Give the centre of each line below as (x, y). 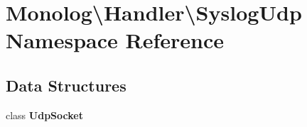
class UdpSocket (44, 115)
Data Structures (66, 85)
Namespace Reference (115, 40)
